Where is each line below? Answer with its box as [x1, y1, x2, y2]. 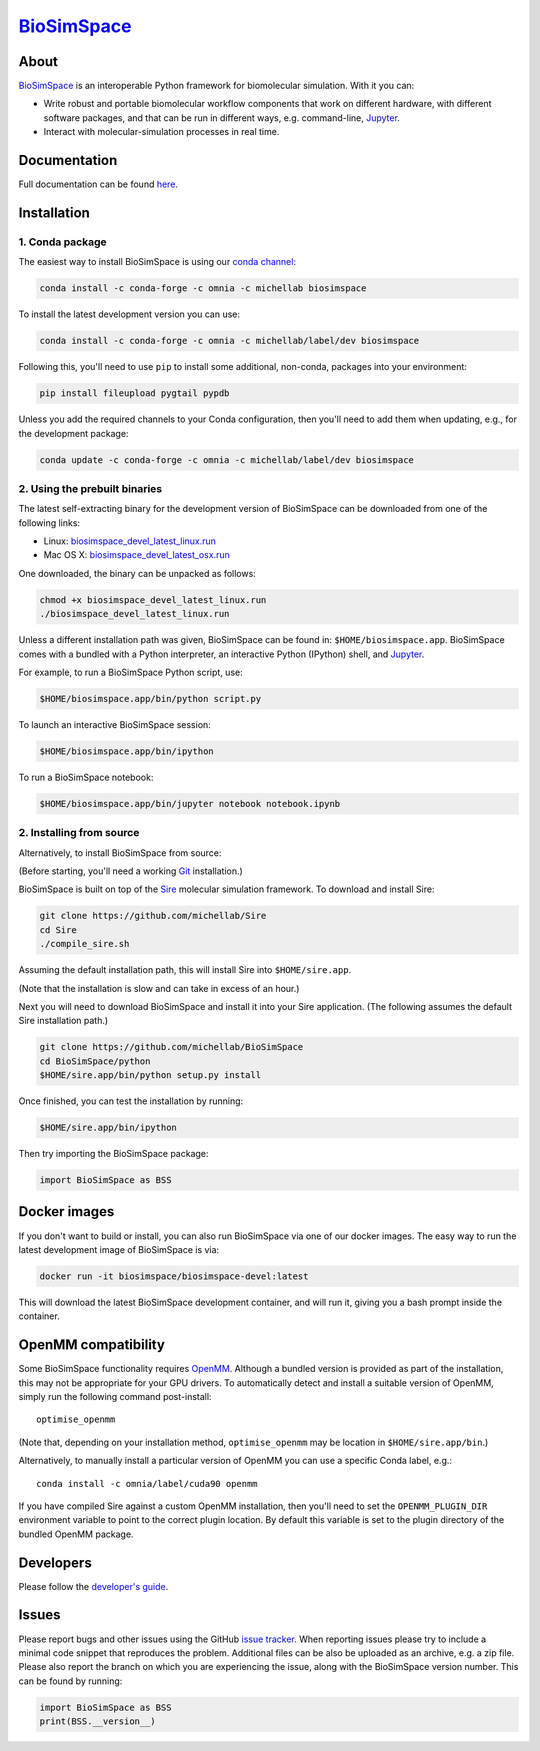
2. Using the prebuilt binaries [18, 481, 163, 495]
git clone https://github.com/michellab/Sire [39, 910, 267, 922]
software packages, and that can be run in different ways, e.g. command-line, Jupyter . [43, 111, 400, 124]
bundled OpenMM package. [18, 1528, 134, 1540]
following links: [18, 516, 80, 529]
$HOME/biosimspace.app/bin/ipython [39, 745, 214, 757]
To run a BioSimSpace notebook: [18, 771, 154, 783]
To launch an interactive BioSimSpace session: [18, 718, 212, 730]
